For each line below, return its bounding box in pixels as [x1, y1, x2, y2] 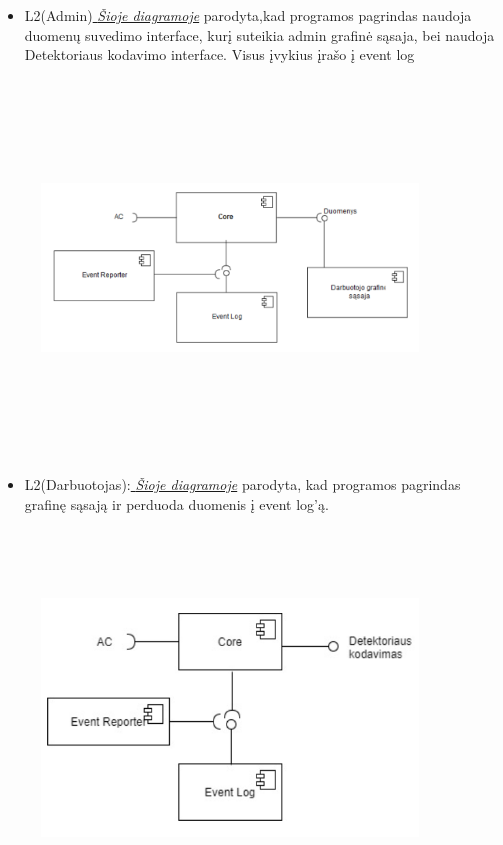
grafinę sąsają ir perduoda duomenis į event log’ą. [24, 493, 329, 514]
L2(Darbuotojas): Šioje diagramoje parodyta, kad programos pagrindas [24, 474, 461, 495]
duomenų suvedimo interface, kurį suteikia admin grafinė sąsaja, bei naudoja [24, 24, 495, 45]
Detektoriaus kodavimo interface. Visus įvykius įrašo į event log [24, 44, 415, 65]
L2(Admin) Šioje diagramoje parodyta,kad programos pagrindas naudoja [24, 5, 472, 25]
